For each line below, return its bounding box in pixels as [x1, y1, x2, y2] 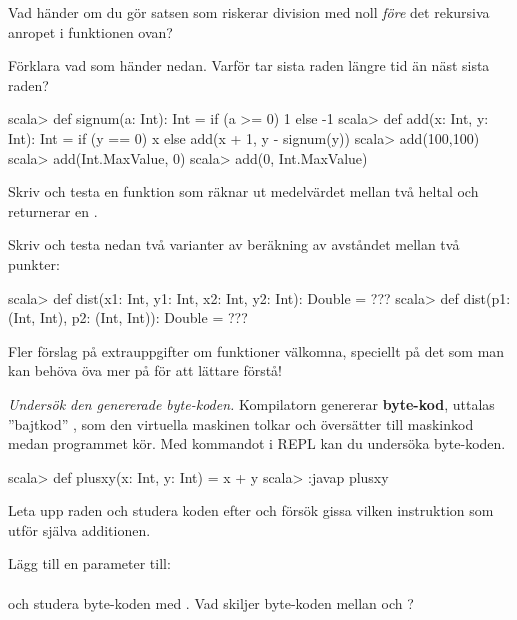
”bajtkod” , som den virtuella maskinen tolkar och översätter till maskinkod [8, 413, 474, 434]
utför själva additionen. [8, 519, 151, 540]
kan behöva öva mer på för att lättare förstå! [8, 360, 283, 381]
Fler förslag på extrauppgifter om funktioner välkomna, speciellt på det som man [8, 340, 505, 361]
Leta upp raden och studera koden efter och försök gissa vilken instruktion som [8, 500, 494, 521]
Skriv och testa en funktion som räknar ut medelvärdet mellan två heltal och [8, 181, 479, 202]
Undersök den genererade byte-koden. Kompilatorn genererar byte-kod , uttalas [8, 393, 495, 414]
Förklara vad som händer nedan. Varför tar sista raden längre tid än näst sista [8, 55, 490, 76]
